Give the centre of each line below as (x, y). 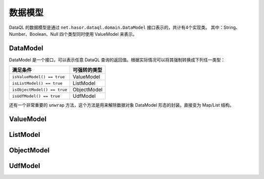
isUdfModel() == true (36, 96)
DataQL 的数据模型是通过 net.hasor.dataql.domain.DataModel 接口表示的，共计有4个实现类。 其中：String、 (125, 27)
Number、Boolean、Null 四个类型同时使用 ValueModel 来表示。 (73, 34)
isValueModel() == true (38, 77)
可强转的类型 (88, 70)
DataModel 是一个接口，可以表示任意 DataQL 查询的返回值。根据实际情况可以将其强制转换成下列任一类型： (117, 60)
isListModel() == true (37, 83)
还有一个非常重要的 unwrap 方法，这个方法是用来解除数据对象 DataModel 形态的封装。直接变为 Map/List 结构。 (121, 105)
